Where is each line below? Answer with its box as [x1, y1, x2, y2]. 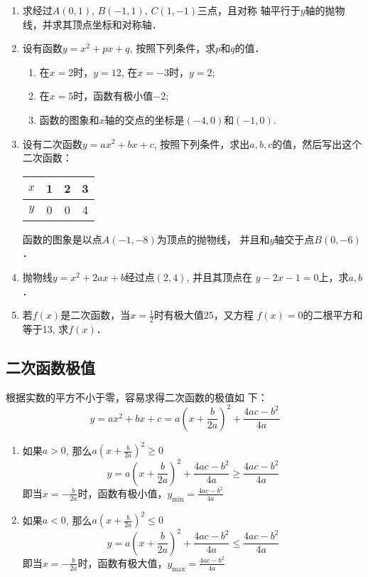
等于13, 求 [22, 321, 69, 336]
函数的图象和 [39, 112, 99, 127]
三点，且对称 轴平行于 [197, 3, 301, 17]
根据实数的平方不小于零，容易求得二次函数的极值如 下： [6, 389, 268, 404]
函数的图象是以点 [22, 231, 102, 246]
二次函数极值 [6, 356, 95, 378]
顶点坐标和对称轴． [72, 16, 162, 31]
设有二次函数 [22, 136, 82, 151]
